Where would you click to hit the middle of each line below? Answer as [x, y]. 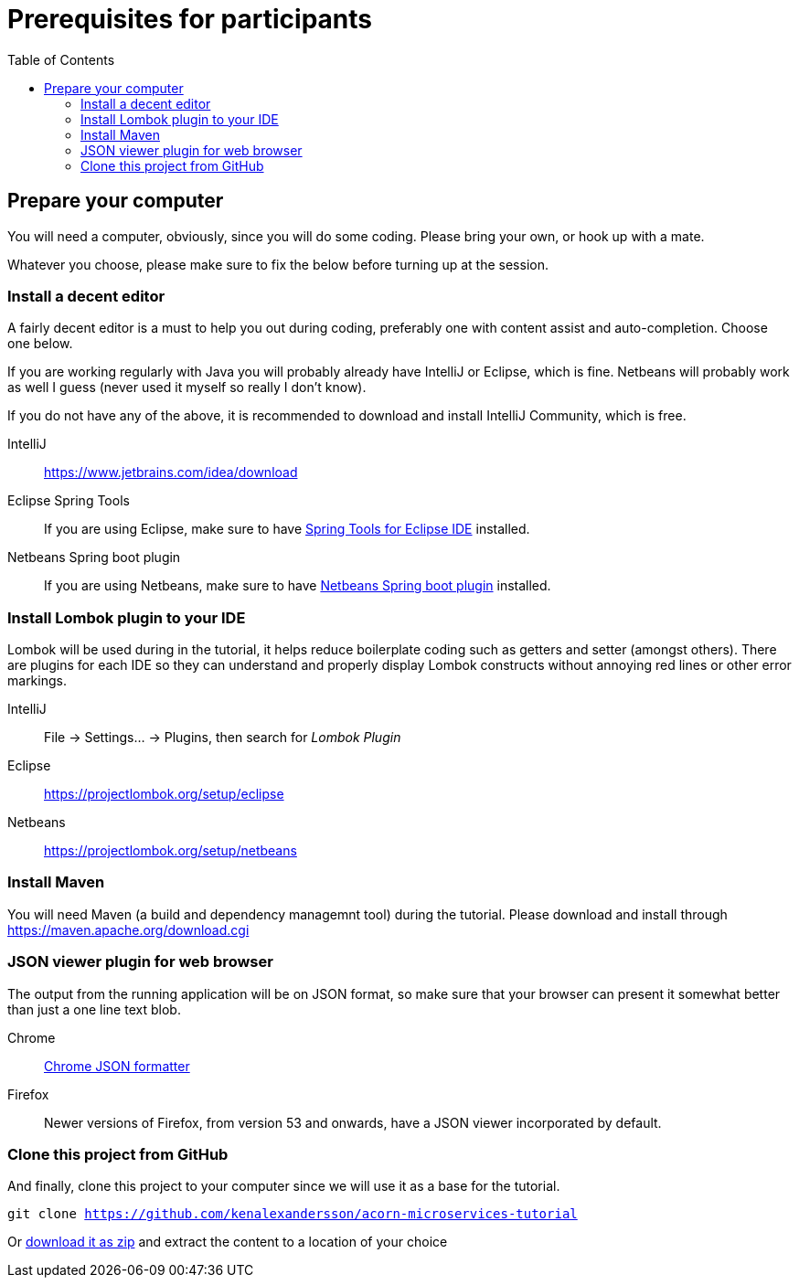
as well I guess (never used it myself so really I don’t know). [187, 388]
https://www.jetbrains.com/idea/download [171, 473]
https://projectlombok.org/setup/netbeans [170, 851]
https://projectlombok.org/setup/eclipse [164, 794]
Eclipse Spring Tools [69, 501]
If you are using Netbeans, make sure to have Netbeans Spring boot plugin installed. [298, 586]
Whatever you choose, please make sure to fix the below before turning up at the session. [278, 264]
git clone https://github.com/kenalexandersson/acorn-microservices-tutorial [293, 1214]
